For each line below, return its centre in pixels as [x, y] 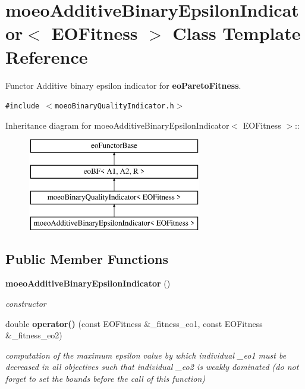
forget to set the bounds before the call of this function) [106, 378]
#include [23, 106]
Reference [47, 56]
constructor [26, 303]
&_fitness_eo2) [34, 335]
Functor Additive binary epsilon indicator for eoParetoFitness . [123, 85]
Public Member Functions [87, 258]
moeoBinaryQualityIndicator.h [114, 106]
